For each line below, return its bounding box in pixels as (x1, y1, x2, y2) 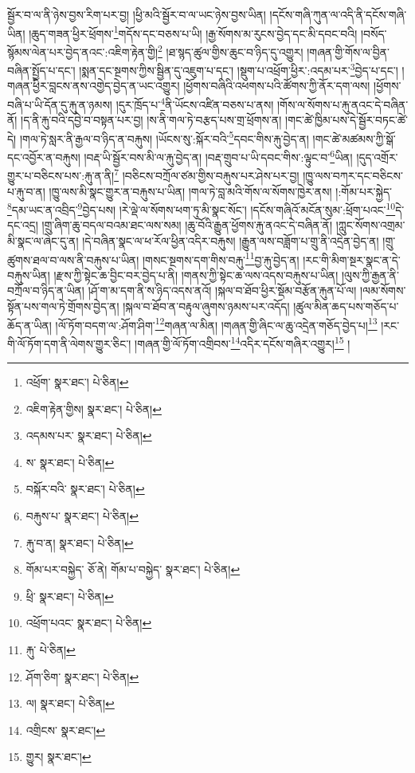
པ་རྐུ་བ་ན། (7, 182, 45, 199)
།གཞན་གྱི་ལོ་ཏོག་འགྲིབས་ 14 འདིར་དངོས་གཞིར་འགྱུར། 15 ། (135, 332, 350, 351)
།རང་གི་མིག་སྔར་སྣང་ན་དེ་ (303, 251, 401, 268)
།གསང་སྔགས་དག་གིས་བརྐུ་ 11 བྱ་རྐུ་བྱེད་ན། (142, 249, 300, 268)
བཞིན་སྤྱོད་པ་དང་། (7, 61, 76, 78)
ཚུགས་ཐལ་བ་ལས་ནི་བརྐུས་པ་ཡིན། (7, 251, 139, 268)
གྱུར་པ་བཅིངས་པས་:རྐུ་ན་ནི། (7, 167, 115, 183)
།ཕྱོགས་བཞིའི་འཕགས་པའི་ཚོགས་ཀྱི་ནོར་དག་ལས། (183, 77, 370, 94)
